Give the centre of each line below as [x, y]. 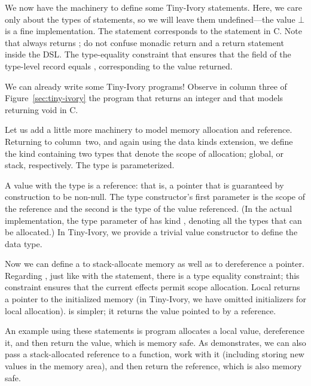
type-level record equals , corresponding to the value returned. [119, 66]
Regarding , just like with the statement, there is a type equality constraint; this [152, 275]
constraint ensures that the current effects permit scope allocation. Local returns [153, 287]
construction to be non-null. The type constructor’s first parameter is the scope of [155, 197]
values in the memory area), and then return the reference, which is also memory [153, 366]
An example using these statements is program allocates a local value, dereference [155, 331]
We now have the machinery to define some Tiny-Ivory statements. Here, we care [153, 7]
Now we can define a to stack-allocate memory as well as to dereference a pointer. [155, 264]
